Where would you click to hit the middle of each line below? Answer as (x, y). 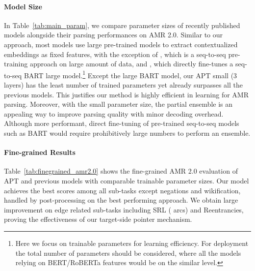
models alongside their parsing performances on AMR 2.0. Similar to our (114, 35)
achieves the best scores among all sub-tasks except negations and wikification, (122, 190)
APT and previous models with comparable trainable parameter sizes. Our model (127, 180)
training (16, 64)
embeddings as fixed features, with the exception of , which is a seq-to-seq (115, 54)
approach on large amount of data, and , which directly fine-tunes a (131, 64)
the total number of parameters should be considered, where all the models (128, 253)
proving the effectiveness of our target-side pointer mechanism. (98, 219)
